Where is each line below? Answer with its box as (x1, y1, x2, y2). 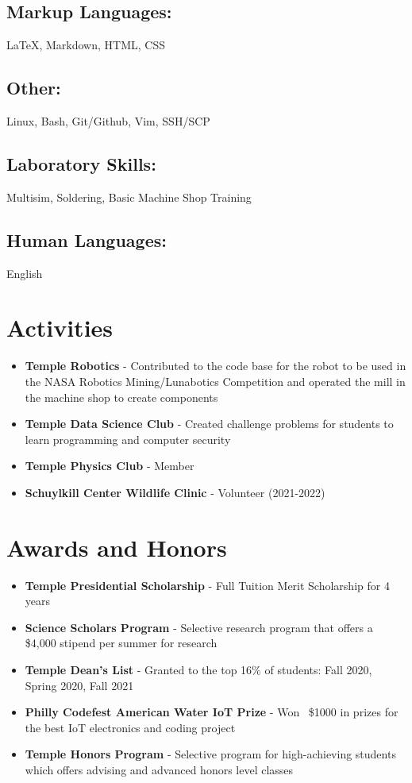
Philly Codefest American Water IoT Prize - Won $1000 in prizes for (25, 704, 399, 720)
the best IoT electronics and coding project (25, 719, 236, 735)
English (6, 264, 43, 281)
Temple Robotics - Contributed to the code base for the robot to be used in (25, 357, 406, 374)
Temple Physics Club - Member (25, 457, 194, 474)
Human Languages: (6, 227, 167, 252)
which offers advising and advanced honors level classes (25, 761, 294, 777)
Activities (6, 311, 114, 344)
